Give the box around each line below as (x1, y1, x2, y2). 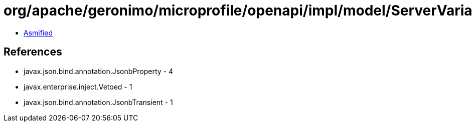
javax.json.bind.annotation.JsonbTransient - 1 (24, 97, 173, 106)
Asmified (24, 28, 53, 37)
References (4, 45, 62, 58)
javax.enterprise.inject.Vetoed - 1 (24, 82, 132, 91)
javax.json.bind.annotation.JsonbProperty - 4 (24, 66, 173, 75)
